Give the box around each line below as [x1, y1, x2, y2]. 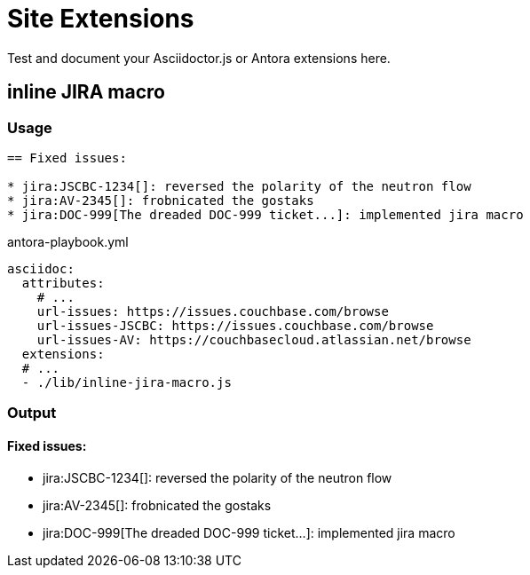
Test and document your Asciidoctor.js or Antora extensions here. [7, 50, 391, 66]
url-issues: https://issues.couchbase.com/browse [36, 303, 389, 319]
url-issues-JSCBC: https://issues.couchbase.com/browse [36, 318, 434, 333]
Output [7, 404, 57, 422]
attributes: [21, 275, 105, 290]
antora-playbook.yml [7, 233, 129, 249]
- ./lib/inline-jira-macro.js [21, 374, 232, 390]
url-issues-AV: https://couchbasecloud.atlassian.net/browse [36, 332, 471, 347]
